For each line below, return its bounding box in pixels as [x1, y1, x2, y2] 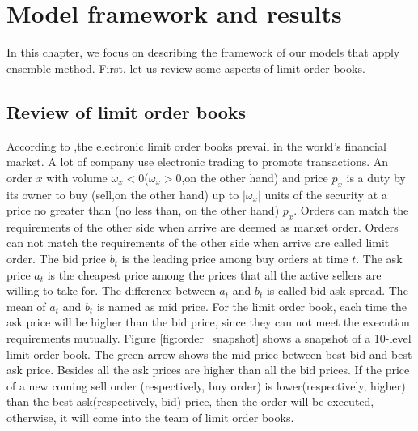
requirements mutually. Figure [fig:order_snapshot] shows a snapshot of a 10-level [6, 330, 412, 347]
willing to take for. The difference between [6, 282, 216, 299]
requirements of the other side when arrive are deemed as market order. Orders [6, 218, 399, 235]
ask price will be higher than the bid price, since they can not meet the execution [6, 314, 410, 331]
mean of [6, 297, 46, 314]
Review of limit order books [6, 99, 247, 124]
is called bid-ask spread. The [266, 282, 408, 299]
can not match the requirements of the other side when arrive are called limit [6, 234, 390, 251]
